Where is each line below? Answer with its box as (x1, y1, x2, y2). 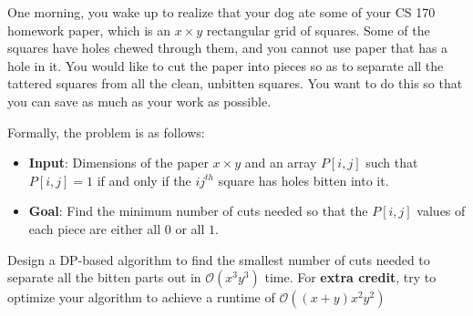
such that (365, 153, 418, 172)
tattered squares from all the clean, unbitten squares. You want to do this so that (7, 74, 463, 93)
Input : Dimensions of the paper (28, 153, 209, 172)
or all (175, 219, 205, 238)
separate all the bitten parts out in (7, 268, 201, 287)
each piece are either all (28, 219, 161, 238)
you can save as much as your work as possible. (7, 91, 272, 110)
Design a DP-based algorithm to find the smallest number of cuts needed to (7, 250, 430, 269)
